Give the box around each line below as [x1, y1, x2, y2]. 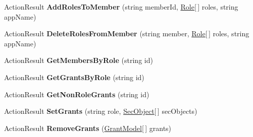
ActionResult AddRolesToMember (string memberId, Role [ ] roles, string [4, 2, 238, 12]
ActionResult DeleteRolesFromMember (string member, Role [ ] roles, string [4, 28, 249, 39]
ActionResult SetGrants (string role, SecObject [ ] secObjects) [4, 106, 197, 116]
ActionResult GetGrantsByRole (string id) [4, 72, 144, 82]
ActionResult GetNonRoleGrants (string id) [4, 89, 149, 99]
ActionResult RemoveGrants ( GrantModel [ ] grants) [4, 122, 172, 133]
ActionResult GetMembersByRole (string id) [4, 55, 153, 65]
